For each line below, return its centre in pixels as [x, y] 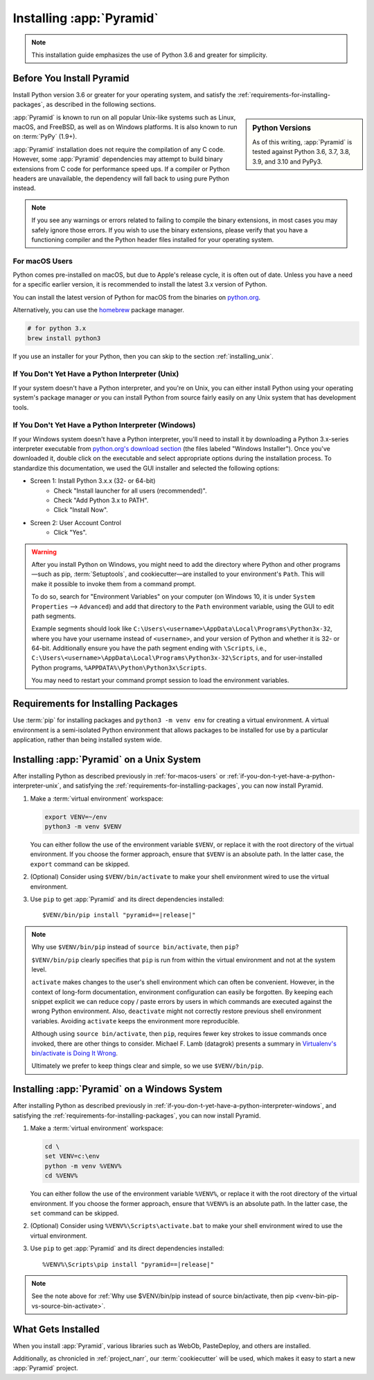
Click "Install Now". [81, 510]
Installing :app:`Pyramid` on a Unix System [107, 759]
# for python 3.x [57, 329]
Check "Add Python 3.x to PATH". [101, 500]
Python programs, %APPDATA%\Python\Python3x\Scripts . [119, 667]
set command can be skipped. [74, 1213]
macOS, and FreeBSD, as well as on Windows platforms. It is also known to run [125, 127]
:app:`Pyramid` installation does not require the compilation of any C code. [119, 149]
